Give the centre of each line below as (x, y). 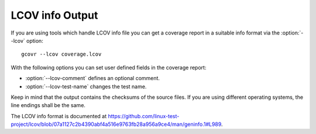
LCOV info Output (54, 15)
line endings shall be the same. (48, 105)
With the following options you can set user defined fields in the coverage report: (109, 67)
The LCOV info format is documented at (59, 116)
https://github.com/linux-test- (144, 116)
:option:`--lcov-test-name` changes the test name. (86, 86)
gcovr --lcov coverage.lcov (61, 54)
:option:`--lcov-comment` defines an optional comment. (93, 78)
